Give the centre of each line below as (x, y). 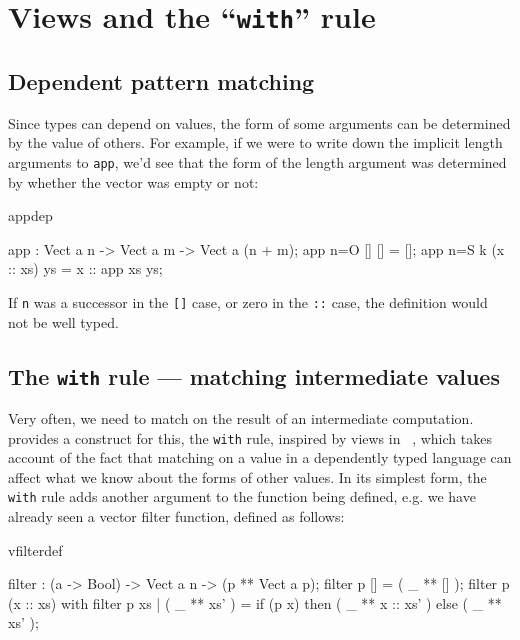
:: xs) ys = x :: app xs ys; (85, 268)
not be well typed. (63, 321)
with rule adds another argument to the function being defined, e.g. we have (242, 496)
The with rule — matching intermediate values (254, 375)
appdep (30, 215)
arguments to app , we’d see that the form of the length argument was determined (257, 161)
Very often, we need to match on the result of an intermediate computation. (241, 417)
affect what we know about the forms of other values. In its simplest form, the (247, 476)
